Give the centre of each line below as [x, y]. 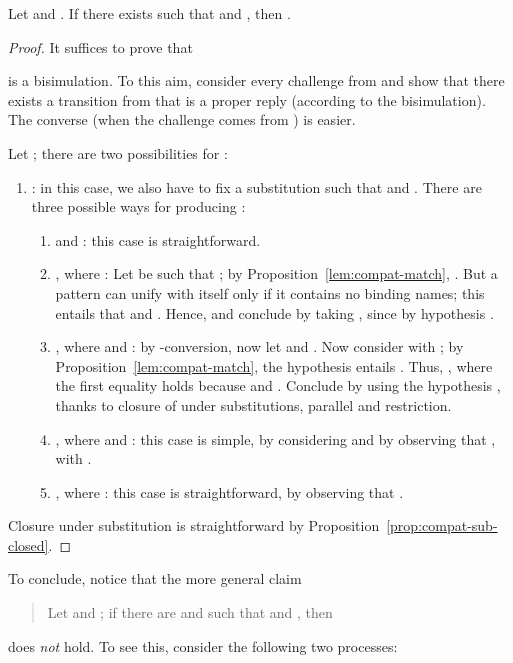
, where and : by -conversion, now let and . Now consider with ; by [259, 346]
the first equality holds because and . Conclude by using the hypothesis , [278, 385]
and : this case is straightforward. [158, 239]
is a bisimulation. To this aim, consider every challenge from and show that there [256, 80]
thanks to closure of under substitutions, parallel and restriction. [253, 404]
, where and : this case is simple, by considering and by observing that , [275, 438]
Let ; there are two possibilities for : [118, 152]
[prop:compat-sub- [442, 525]
